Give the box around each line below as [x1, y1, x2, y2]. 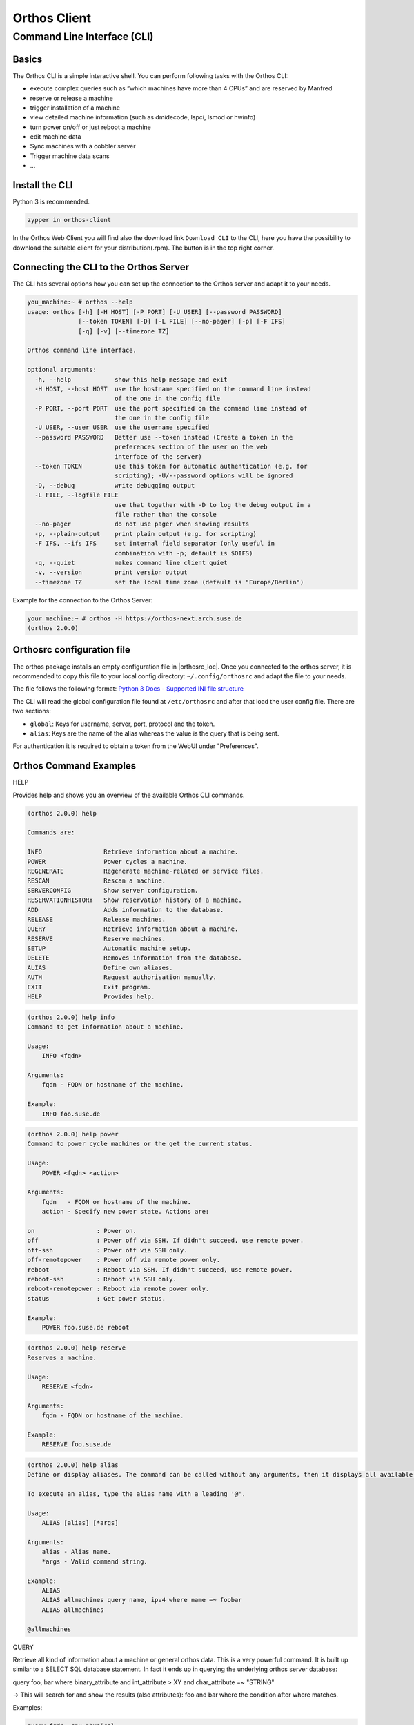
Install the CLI [12, 179, 73, 191]
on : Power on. [27, 1227, 137, 1234]
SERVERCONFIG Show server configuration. [27, 887, 199, 894]
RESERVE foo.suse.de [41, 1441, 112, 1448]
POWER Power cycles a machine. [27, 858, 188, 865]
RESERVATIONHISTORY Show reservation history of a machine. [27, 896, 242, 904]
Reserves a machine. [27, 1353, 97, 1361]
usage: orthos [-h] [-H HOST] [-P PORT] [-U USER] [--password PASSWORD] [27, 308, 282, 315]
